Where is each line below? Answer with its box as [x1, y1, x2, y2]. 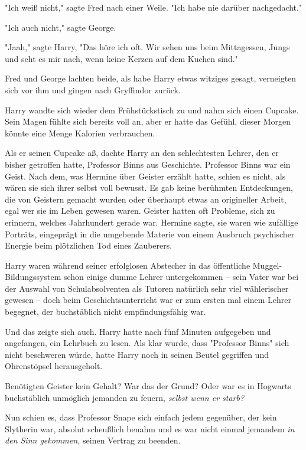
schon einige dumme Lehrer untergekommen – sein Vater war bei [63, 270, 299, 283]
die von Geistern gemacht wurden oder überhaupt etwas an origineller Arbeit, [5, 193, 287, 205]
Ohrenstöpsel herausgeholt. [5, 360, 103, 372]
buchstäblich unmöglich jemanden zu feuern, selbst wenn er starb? [5, 391, 245, 403]
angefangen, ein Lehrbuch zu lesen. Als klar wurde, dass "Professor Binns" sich [5, 337, 289, 349]
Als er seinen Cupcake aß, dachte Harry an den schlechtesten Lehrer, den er [5, 146, 279, 159]
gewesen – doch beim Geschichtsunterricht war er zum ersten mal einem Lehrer [5, 294, 291, 306]
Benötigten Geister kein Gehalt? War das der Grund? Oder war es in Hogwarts [5, 380, 291, 392]
